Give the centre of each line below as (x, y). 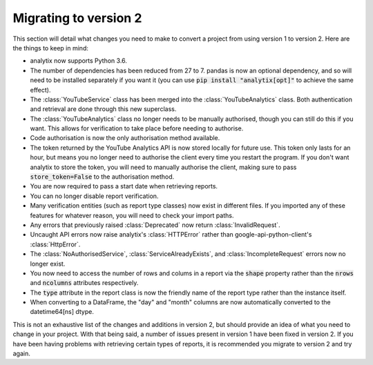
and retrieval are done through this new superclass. (103, 109)
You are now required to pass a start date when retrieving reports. (124, 186)
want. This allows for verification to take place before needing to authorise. (137, 128)
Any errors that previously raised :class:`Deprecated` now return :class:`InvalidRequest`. (155, 225)
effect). (40, 90)
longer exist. (48, 264)
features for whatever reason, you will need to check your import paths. (132, 215)
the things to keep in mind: (51, 48)
